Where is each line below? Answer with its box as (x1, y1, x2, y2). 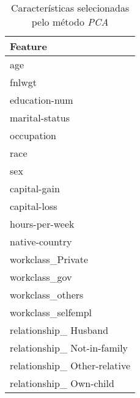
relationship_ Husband (10, 323, 109, 337)
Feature (10, 39, 47, 53)
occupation (10, 128, 57, 142)
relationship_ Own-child (10, 376, 114, 390)
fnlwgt (10, 75, 37, 89)
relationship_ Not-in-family (10, 341, 128, 355)
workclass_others (10, 288, 84, 302)
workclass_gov (10, 270, 72, 284)
